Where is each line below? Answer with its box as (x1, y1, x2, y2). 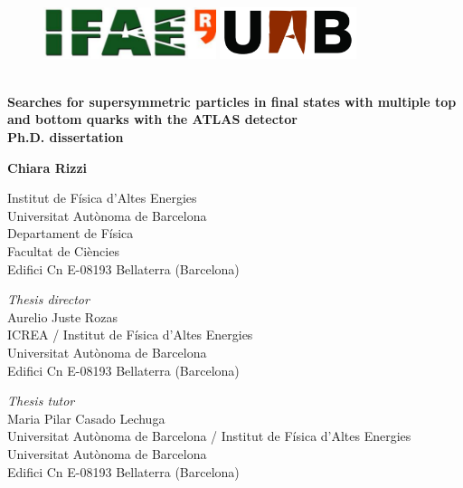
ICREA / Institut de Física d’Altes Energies (7, 325, 253, 344)
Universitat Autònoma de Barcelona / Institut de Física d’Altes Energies (7, 426, 411, 445)
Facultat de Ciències (7, 242, 119, 261)
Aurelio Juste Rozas (7, 307, 118, 326)
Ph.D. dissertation (7, 128, 124, 147)
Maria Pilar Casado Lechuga (7, 408, 165, 427)
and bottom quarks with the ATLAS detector (7, 110, 298, 129)
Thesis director (7, 290, 90, 309)
